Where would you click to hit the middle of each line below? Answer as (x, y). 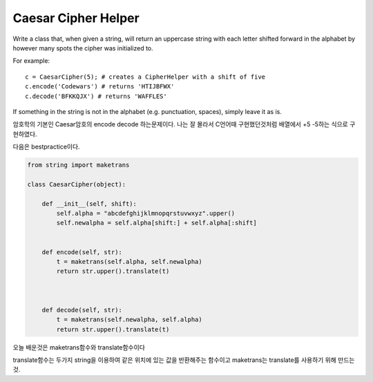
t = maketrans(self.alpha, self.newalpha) (130, 261)
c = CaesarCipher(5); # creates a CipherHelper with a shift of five (145, 77)
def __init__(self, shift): (89, 203)
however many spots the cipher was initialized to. (83, 48)
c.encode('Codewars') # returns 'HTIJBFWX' (100, 87)
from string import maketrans (78, 165)
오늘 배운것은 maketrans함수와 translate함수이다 (79, 347)
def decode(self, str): (82, 310)
